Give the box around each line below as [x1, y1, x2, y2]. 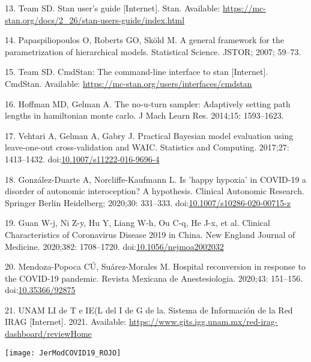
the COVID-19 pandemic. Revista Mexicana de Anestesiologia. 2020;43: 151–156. [5, 271, 303, 284]
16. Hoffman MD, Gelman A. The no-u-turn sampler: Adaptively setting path [5, 97, 291, 110]
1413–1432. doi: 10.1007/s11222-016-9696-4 [5, 152, 160, 165]
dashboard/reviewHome [5, 327, 92, 340]
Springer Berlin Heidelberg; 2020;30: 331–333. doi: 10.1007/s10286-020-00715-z [5, 196, 291, 209]
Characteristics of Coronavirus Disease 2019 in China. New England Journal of [5, 228, 295, 240]
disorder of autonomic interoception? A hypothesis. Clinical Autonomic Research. [5, 185, 304, 197]
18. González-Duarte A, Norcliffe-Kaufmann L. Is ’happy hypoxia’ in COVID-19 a [5, 173, 307, 185]
